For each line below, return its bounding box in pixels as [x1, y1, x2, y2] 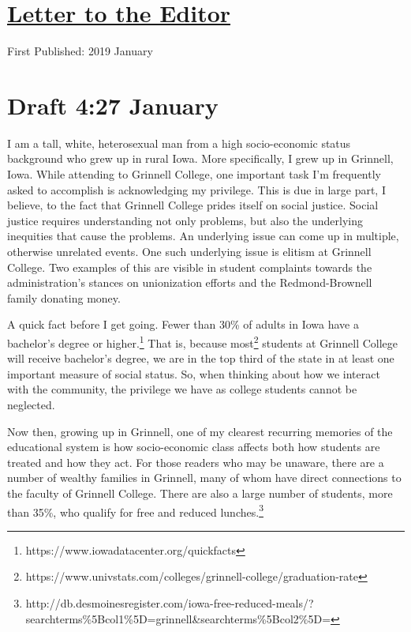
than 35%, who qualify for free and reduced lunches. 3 [7, 501, 263, 520]
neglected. [7, 397, 55, 412]
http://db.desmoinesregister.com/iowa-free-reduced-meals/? [25, 595, 314, 611]
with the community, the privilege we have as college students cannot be [7, 381, 357, 397]
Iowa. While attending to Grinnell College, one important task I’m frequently [7, 166, 381, 182]
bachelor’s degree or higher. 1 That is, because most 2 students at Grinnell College [7, 332, 398, 351]
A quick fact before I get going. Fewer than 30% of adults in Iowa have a [7, 316, 359, 333]
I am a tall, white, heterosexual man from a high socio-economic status [7, 134, 351, 151]
